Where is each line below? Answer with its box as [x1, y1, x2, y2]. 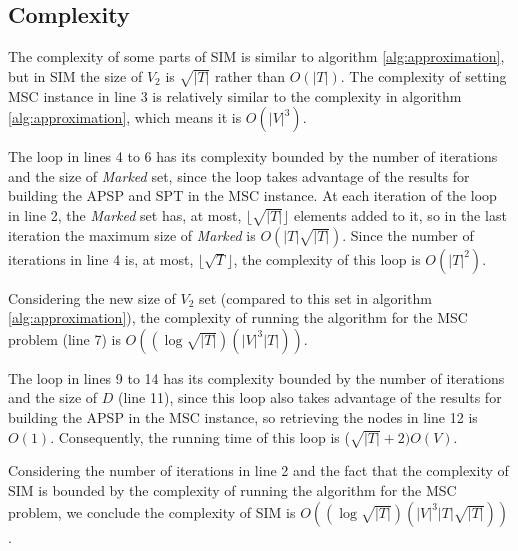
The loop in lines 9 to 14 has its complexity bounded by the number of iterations [8, 367, 505, 388]
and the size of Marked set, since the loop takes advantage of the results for [8, 165, 470, 186]
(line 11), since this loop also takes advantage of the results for [118, 387, 502, 408]
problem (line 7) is [8, 328, 121, 349]
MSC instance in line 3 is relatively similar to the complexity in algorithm [8, 85, 462, 106]
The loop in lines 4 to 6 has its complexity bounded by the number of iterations [8, 146, 498, 167]
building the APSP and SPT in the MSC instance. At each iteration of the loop [8, 185, 497, 206]
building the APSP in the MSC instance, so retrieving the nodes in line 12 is [8, 407, 478, 428]
